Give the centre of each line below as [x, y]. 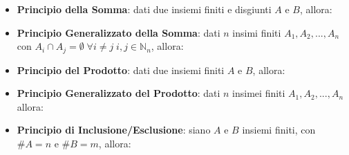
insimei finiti [259, 93]
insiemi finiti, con [279, 130]
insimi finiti [257, 32]
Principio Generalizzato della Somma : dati [119, 32]
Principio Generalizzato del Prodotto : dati [119, 93]
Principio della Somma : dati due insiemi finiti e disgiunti [144, 9]
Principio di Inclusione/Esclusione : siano [114, 130]
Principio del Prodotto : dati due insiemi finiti [121, 70]
